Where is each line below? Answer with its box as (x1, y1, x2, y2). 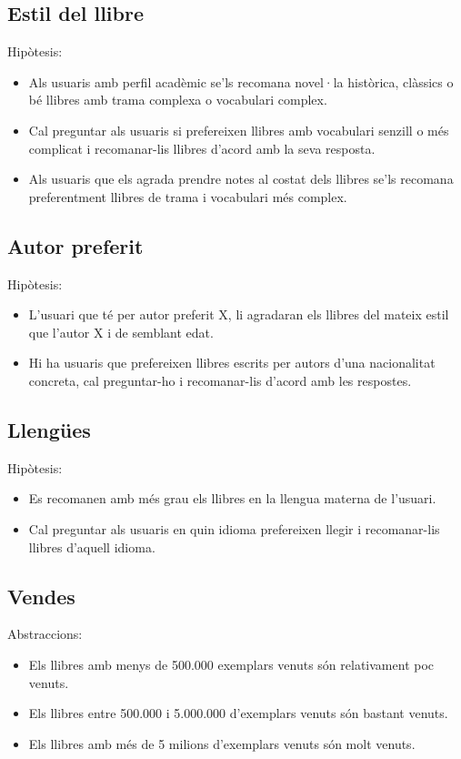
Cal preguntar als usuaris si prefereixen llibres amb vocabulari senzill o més (28, 120, 449, 139)
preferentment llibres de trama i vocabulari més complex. (28, 187, 347, 206)
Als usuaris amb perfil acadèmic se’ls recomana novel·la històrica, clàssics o (28, 72, 454, 91)
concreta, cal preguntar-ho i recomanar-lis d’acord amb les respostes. (28, 370, 412, 390)
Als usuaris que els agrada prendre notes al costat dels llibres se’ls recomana (28, 169, 454, 188)
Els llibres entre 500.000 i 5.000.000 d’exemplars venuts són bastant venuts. (28, 703, 448, 723)
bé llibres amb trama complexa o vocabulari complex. (28, 90, 327, 109)
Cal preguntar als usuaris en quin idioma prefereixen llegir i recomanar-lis (28, 519, 440, 538)
